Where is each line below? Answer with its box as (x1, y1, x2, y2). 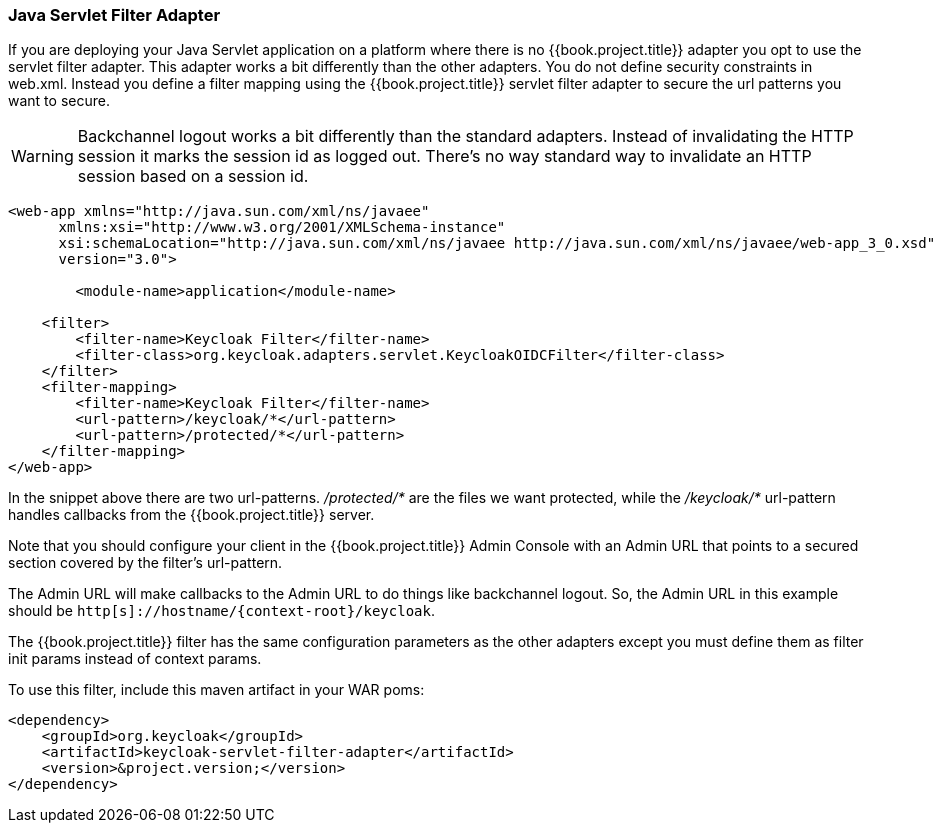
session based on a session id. (77, 166, 309, 187)
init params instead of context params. (8, 650, 262, 668)
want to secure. (8, 92, 110, 110)
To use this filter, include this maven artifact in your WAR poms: (8, 681, 425, 699)
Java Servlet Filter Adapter (8, 5, 221, 25)
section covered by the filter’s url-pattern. (8, 554, 283, 572)
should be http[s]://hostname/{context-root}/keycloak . (8, 602, 435, 620)
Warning (11, 146, 74, 167)
